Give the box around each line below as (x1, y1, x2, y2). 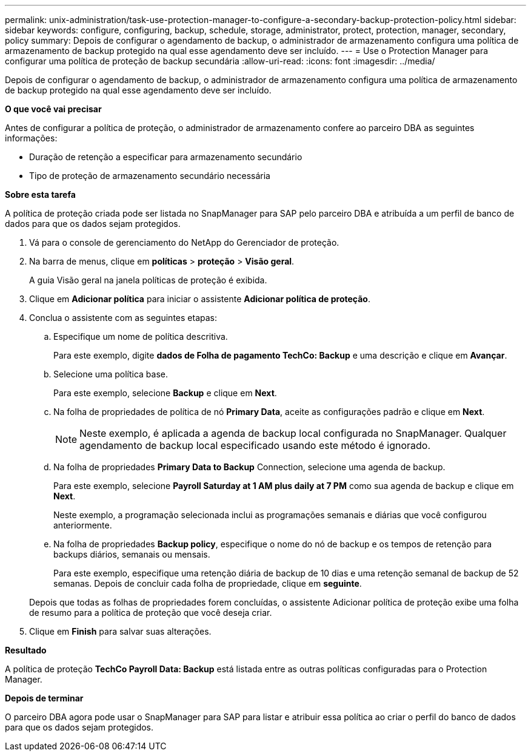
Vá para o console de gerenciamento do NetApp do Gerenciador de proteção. (29, 237, 339, 248)
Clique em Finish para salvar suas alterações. (29, 626, 212, 636)
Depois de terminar (5, 693, 84, 703)
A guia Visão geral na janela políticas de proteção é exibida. (29, 275, 267, 285)
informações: (5, 133, 58, 143)
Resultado (5, 645, 47, 655)
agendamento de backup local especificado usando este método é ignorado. (79, 439, 431, 451)
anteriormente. (53, 520, 112, 530)
